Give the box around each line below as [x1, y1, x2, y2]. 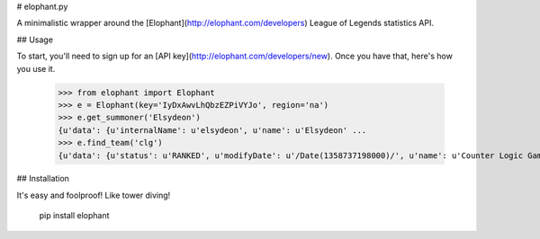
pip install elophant [39, 210, 110, 221]
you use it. [16, 63, 56, 74]
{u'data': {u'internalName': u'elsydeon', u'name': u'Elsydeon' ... [58, 125, 367, 135]
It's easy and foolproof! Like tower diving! [16, 190, 171, 200]
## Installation [16, 173, 69, 184]
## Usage [16, 34, 54, 45]
